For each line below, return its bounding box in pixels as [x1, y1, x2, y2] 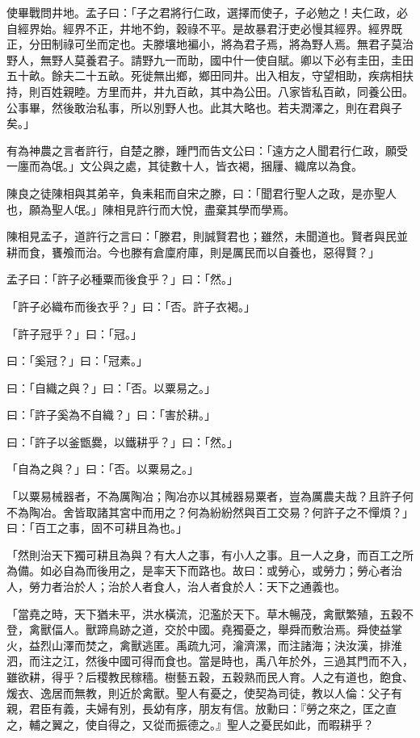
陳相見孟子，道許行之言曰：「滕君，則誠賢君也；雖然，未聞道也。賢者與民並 [6, 228, 408, 245]
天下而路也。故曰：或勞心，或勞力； [164, 562, 357, 579]
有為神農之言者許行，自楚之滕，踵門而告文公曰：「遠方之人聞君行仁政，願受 [6, 141, 408, 158]
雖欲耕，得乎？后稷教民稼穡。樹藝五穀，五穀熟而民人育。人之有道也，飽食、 [6, 669, 414, 685]
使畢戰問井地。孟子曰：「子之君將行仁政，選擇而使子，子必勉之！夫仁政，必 [6, 4, 408, 20]
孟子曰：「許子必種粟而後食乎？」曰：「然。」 [6, 270, 238, 287]
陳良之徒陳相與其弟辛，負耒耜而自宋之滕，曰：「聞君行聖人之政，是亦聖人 [6, 184, 397, 201]
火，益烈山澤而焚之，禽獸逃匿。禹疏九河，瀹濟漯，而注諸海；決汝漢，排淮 [6, 636, 402, 653]
